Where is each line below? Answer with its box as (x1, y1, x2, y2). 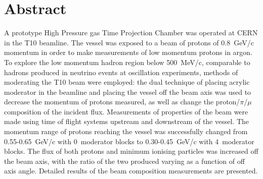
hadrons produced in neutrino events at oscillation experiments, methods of (4, 67, 238, 77)
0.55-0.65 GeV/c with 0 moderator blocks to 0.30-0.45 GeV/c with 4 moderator (4, 136, 254, 146)
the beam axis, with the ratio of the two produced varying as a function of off (4, 155, 245, 166)
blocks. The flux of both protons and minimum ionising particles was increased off (4, 146, 258, 156)
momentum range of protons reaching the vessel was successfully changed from (4, 126, 248, 137)
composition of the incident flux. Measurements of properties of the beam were (4, 106, 248, 116)
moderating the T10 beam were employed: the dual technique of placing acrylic (4, 77, 250, 87)
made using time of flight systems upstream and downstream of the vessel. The (4, 116, 249, 127)
